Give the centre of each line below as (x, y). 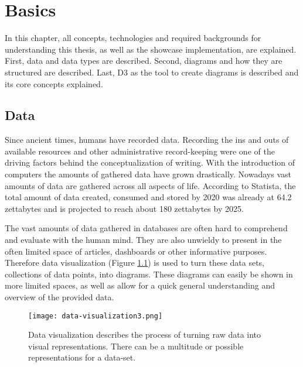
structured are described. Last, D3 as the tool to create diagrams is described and (152, 72)
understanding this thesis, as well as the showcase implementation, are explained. (151, 49)
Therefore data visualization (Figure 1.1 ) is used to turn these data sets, (135, 263)
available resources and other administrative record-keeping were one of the (140, 151)
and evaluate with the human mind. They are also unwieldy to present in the (143, 240)
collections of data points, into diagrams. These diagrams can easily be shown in (149, 274)
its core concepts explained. (54, 83)
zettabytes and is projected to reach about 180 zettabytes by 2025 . (124, 208)
